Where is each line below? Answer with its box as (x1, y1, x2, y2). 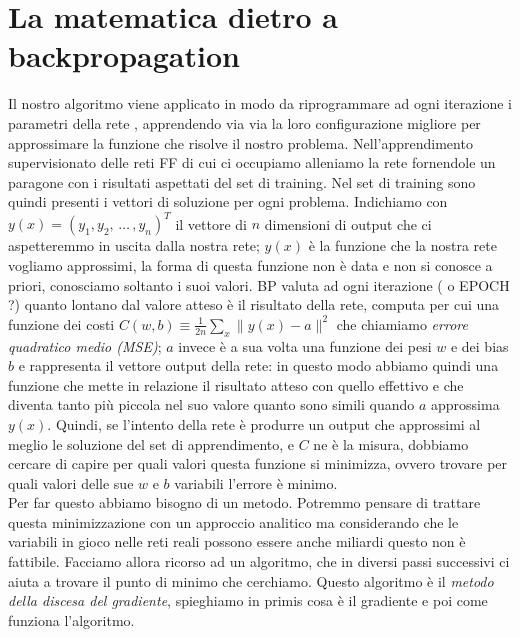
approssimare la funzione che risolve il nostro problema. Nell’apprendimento (8, 132, 473, 153)
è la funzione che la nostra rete (308, 235, 497, 256)
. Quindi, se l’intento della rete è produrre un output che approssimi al (47, 413, 481, 434)
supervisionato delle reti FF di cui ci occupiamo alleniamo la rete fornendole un (8, 152, 496, 173)
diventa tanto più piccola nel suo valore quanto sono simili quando (8, 394, 415, 415)
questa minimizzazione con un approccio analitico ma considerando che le (8, 511, 459, 532)
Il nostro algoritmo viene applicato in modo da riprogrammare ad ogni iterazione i (8, 93, 512, 114)
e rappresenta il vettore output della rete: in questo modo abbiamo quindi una (18, 355, 499, 376)
